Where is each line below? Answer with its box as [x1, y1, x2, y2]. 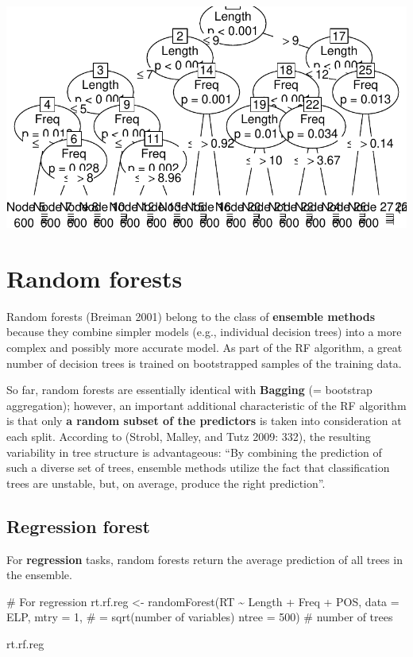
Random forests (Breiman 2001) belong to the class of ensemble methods [6, 307, 376, 324]
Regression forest [6, 513, 150, 538]
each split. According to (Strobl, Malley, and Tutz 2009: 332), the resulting [6, 428, 371, 445]
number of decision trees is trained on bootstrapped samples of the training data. [6, 354, 402, 371]
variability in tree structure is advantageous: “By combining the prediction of [6, 443, 382, 460]
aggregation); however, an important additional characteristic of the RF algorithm [6, 396, 407, 413]
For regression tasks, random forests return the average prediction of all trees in [6, 551, 403, 567]
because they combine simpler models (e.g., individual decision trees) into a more [6, 323, 402, 340]
